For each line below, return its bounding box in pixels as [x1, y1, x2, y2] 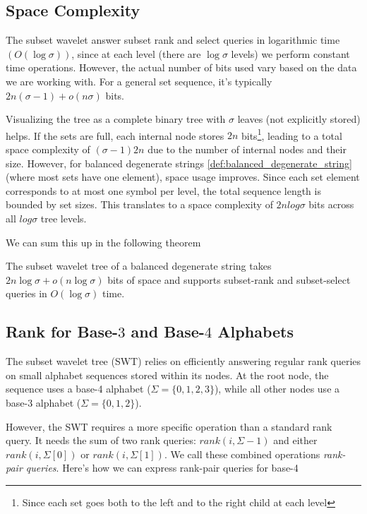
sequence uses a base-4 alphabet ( [6, 381, 151, 396]
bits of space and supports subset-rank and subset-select [107, 272, 351, 287]
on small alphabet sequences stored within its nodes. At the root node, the [6, 367, 329, 382]
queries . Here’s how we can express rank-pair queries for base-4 [25, 460, 299, 475]
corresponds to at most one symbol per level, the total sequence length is [6, 183, 321, 198]
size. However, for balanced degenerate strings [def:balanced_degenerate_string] [6, 155, 352, 170]
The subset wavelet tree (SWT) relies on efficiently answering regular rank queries [6, 354, 361, 369]
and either [273, 433, 318, 448]
